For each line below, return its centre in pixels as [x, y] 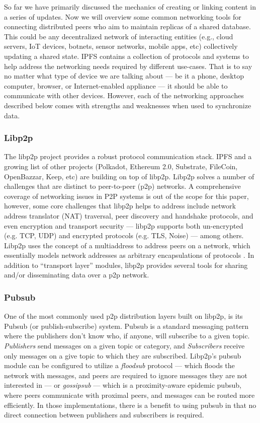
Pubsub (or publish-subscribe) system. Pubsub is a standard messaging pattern [126, 326]
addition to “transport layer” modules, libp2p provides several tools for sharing [126, 265]
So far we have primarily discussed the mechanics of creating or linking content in [130, 7]
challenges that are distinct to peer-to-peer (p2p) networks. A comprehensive [122, 186]
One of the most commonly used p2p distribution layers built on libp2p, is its [123, 316]
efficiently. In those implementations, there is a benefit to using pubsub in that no [130, 405]
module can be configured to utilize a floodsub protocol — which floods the [119, 365]
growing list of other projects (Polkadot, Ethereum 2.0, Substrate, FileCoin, [121, 166]
